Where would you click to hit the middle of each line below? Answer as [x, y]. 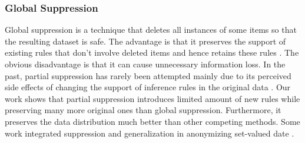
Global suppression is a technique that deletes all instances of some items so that [151, 30]
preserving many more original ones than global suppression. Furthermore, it [143, 110]
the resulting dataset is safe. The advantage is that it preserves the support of [145, 41]
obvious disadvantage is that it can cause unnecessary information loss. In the [145, 64]
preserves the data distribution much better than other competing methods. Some [152, 121]
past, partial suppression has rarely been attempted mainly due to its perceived [148, 75]
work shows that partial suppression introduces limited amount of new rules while [152, 98]
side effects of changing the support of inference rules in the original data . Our [148, 87]
